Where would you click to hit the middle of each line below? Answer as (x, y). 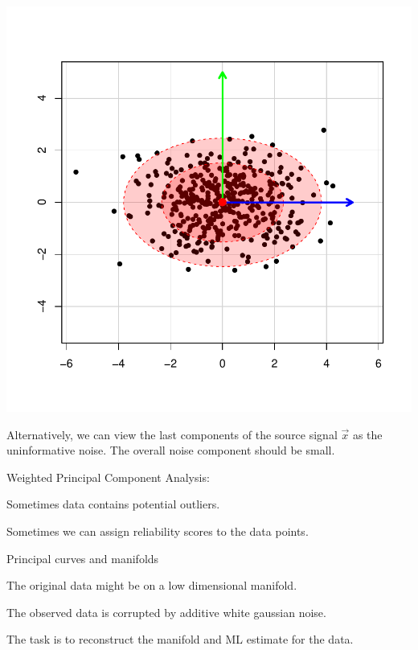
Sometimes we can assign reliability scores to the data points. (158, 531)
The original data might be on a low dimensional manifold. (152, 585)
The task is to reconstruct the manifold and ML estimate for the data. (180, 639)
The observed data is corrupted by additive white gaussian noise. (166, 612)
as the (367, 434)
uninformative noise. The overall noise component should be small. (171, 450)
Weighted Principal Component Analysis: (108, 477)
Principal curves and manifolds (83, 558)
